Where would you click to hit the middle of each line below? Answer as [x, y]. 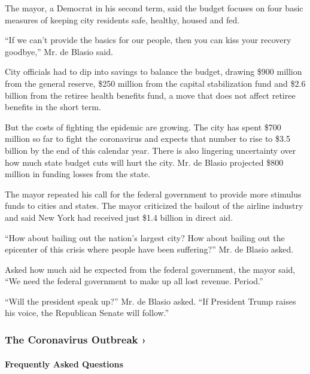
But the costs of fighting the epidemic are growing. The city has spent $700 [143, 127]
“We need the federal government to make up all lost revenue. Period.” [134, 281]
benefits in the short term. [53, 107]
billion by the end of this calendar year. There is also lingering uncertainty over [151, 150]
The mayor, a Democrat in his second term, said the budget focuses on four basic [154, 8]
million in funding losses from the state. [78, 174]
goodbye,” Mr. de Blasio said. [59, 51]
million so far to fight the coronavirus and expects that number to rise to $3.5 [148, 139]
